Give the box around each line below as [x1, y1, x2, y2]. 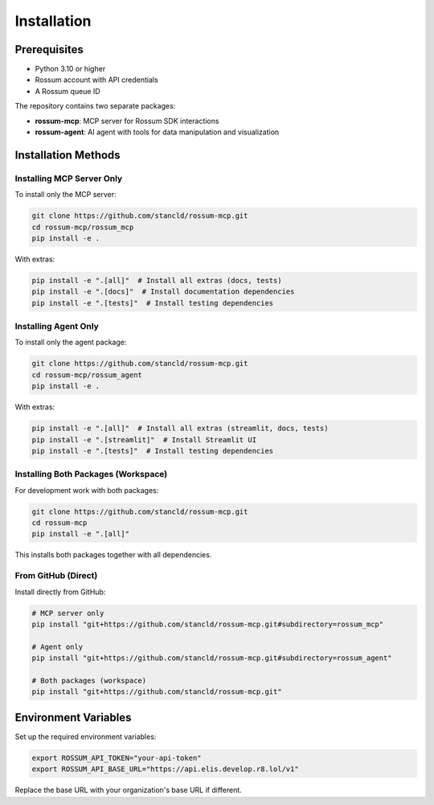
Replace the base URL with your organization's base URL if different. [14, 785, 243, 795]
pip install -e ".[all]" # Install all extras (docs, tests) [31, 276, 282, 285]
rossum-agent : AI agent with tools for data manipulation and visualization [35, 127, 280, 137]
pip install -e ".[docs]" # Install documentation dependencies [31, 287, 295, 297]
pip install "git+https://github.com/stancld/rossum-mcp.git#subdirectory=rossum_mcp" [31, 619, 384, 629]
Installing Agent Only [14, 321, 100, 332]
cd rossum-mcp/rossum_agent [31, 370, 142, 380]
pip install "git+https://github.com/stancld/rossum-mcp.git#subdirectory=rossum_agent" [31, 654, 393, 663]
